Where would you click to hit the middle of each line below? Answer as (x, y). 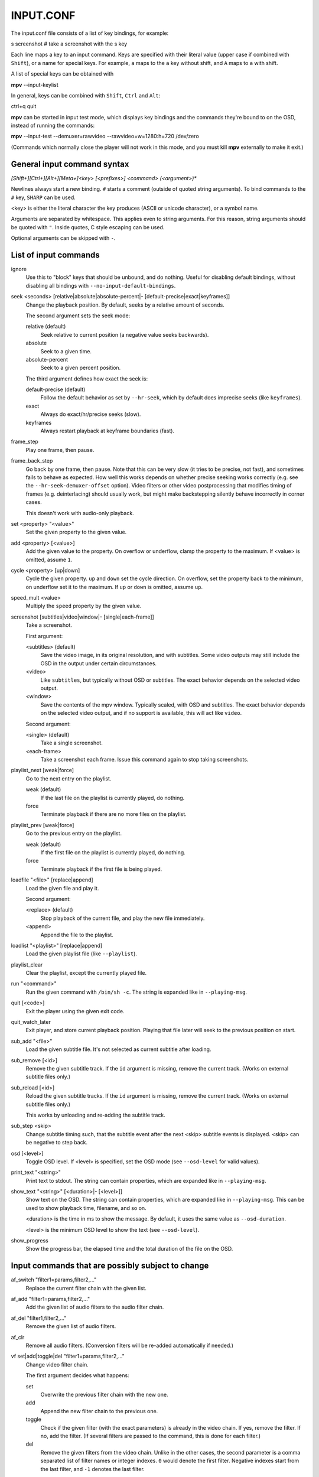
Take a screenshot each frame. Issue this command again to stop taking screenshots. (144, 760)
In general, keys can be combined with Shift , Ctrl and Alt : (86, 95)
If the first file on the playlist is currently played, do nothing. (113, 853)
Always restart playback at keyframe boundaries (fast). (107, 431)
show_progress (30, 1241)
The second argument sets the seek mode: (78, 315)
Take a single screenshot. (71, 743)
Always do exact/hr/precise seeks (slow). (91, 414)
